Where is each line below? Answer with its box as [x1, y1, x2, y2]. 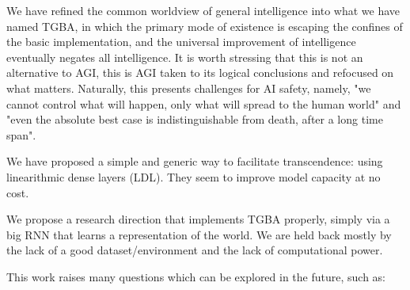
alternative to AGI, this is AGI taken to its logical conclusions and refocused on [6, 64, 394, 81]
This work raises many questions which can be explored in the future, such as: [6, 268, 386, 284]
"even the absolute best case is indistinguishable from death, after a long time [6, 111, 383, 128]
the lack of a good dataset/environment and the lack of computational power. [6, 242, 383, 258]
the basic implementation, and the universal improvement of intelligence [6, 33, 356, 50]
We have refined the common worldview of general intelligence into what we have [6, 2, 401, 18]
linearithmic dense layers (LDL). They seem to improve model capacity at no [6, 168, 381, 185]
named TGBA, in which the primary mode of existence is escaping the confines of [6, 17, 403, 34]
